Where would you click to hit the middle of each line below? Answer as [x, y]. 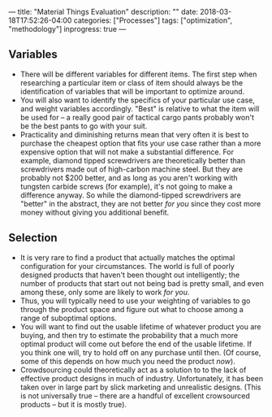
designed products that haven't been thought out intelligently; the [130, 275]
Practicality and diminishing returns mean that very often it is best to [134, 134]
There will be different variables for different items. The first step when [138, 74]
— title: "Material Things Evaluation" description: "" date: [104, 12]
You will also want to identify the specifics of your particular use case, [138, 100]
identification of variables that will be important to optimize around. [132, 91]
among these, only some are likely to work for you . [105, 292]
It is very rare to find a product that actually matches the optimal [127, 257]
